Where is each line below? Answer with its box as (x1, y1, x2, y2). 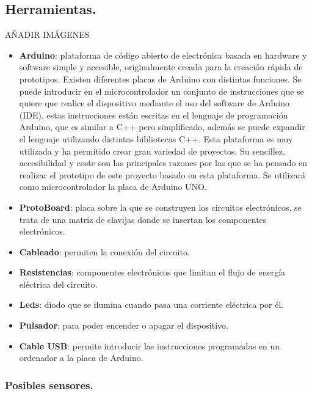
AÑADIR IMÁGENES (5, 28, 90, 41)
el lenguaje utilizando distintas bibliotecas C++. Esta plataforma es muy (19, 132, 293, 145)
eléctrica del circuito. (19, 277, 98, 290)
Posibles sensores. (5, 377, 93, 392)
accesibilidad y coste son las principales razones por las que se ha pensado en (19, 156, 308, 169)
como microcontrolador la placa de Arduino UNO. (19, 180, 207, 193)
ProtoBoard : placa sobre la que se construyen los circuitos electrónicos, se (19, 200, 302, 213)
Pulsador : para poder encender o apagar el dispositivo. (19, 319, 228, 332)
